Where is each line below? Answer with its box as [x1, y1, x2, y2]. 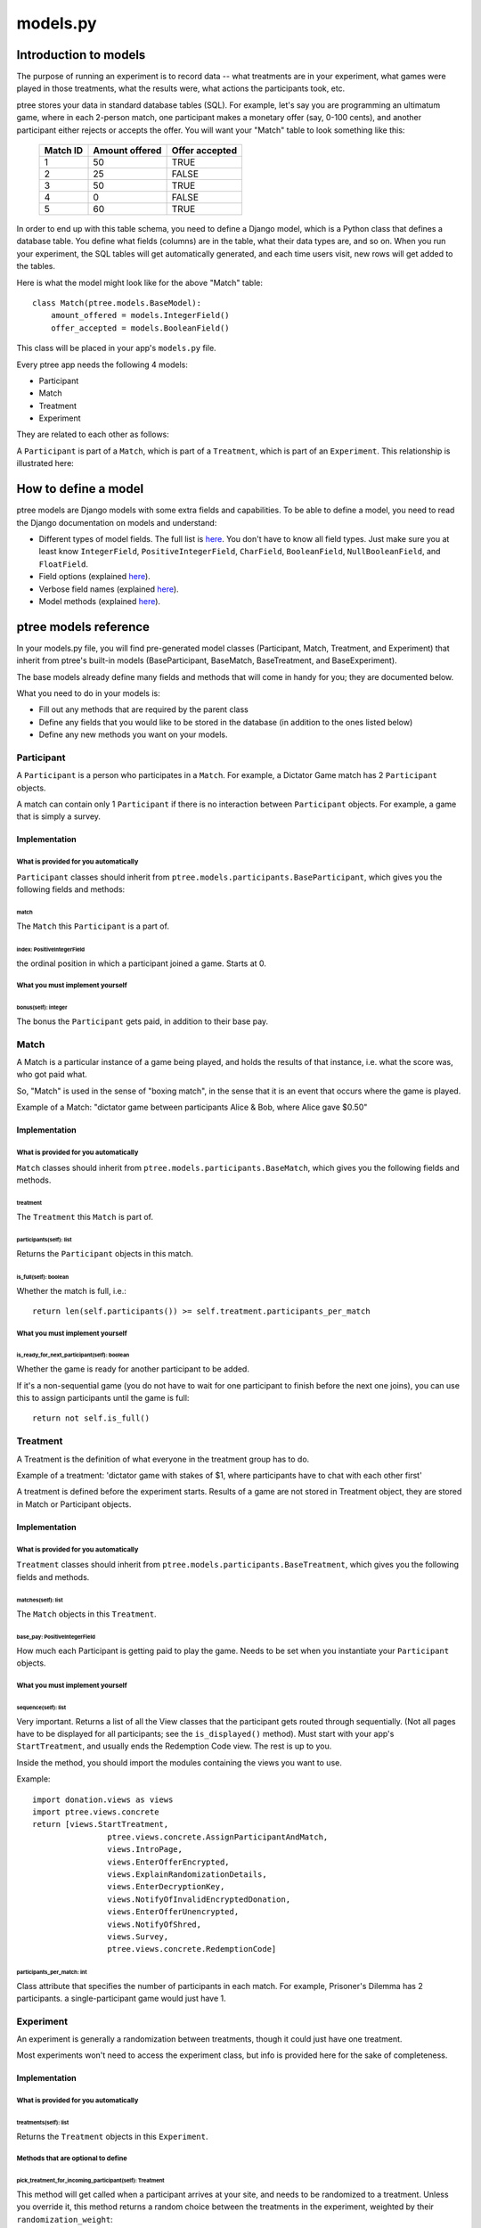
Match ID [44, 144, 84, 157]
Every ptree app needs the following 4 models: [16, 359, 189, 370]
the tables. [16, 261, 56, 272]
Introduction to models [16, 47, 146, 62]
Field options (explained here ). [38, 571, 151, 582]
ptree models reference [16, 619, 151, 635]
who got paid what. [16, 1069, 88, 1080]
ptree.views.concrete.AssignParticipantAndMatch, [107, 1831, 329, 1842]
